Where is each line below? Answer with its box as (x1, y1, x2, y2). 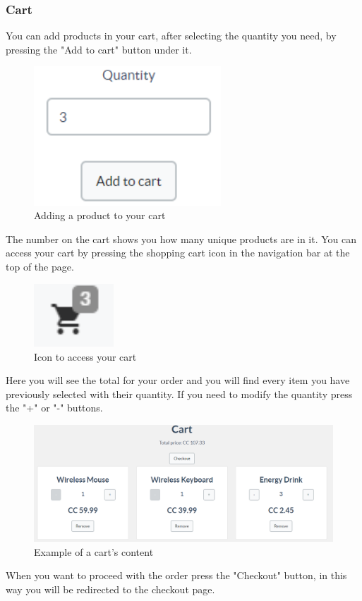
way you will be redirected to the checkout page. (6, 581, 215, 596)
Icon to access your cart (34, 349, 137, 364)
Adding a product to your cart (34, 208, 166, 223)
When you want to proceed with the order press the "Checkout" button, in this (6, 568, 347, 583)
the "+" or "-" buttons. (6, 400, 103, 415)
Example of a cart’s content (34, 544, 154, 559)
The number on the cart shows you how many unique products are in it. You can (6, 231, 356, 246)
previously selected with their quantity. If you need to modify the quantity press (6, 386, 353, 401)
